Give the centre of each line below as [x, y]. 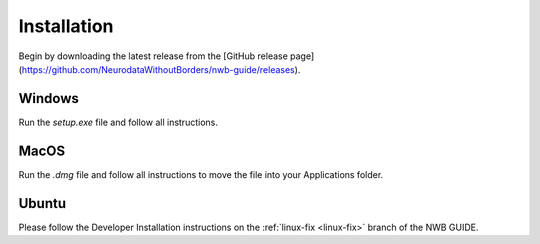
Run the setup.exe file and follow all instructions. [118, 122]
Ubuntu [42, 203]
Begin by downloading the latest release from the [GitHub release [153, 56]
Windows [48, 98]
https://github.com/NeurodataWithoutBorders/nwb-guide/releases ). [161, 69]
